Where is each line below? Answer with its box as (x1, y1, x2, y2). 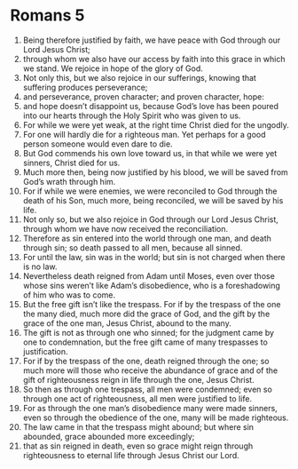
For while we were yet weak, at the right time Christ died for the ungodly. (22, 119, 289, 130)
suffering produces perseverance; (22, 82, 148, 92)
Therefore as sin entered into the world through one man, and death (22, 233, 271, 243)
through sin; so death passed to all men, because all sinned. (22, 242, 243, 253)
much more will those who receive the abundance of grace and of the (22, 365, 278, 376)
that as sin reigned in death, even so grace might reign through (22, 441, 254, 451)
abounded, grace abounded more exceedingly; (22, 431, 195, 441)
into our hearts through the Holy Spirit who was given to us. (22, 110, 241, 121)
